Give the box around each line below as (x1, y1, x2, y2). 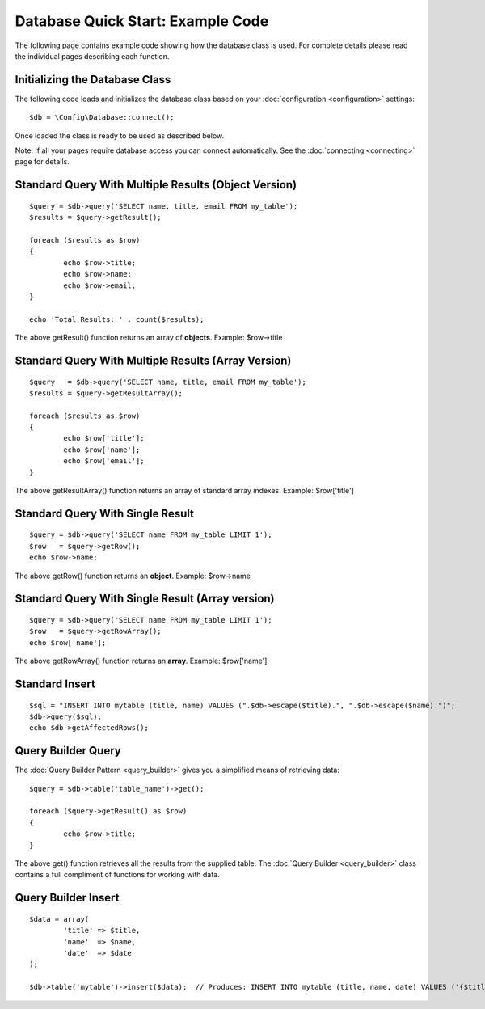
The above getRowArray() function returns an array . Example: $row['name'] (15, 656, 268, 666)
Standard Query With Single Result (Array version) (15, 592, 275, 606)
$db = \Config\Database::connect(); (29, 113, 175, 122)
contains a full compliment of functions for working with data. (15, 870, 220, 880)
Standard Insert (15, 678, 96, 690)
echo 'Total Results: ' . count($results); (29, 315, 205, 323)
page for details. (15, 157, 70, 167)
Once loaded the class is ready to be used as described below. (15, 130, 225, 141)
